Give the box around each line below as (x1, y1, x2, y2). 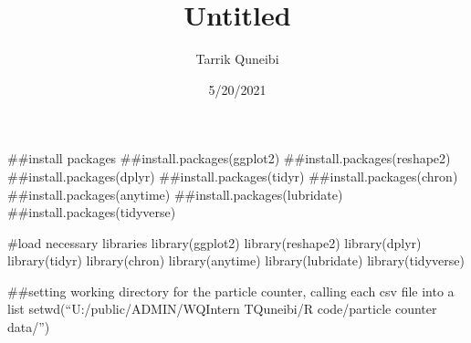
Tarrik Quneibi (195, 49, 279, 68)
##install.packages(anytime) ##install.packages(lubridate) (7, 184, 343, 203)
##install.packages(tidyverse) (7, 203, 176, 222)
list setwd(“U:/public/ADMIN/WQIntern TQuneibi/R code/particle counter (7, 299, 437, 318)
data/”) (7, 317, 50, 337)
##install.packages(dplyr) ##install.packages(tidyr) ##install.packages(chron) (7, 166, 458, 185)
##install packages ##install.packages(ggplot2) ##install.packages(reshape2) (7, 149, 451, 168)
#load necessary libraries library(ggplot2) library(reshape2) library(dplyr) (7, 233, 422, 252)
